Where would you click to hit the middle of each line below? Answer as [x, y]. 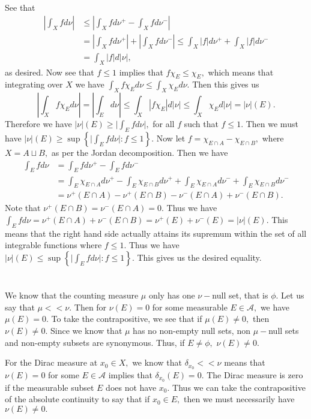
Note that [23, 208]
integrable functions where [53, 245]
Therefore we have [38, 124]
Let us [293, 295]
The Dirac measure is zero [255, 375]
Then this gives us [226, 84]
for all [164, 124]
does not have [131, 387]
